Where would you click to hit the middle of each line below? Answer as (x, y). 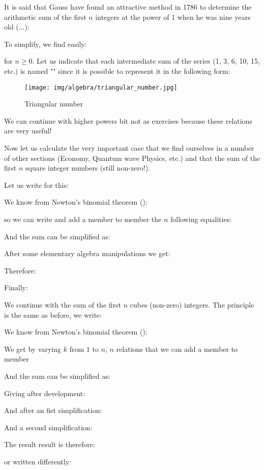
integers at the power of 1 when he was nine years (173, 17)
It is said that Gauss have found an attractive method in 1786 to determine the (128, 7)
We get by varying (33, 349)
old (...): (17, 27)
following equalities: (201, 219)
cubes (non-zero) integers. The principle (192, 304)
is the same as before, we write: (53, 314)
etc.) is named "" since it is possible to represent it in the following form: (117, 71)
